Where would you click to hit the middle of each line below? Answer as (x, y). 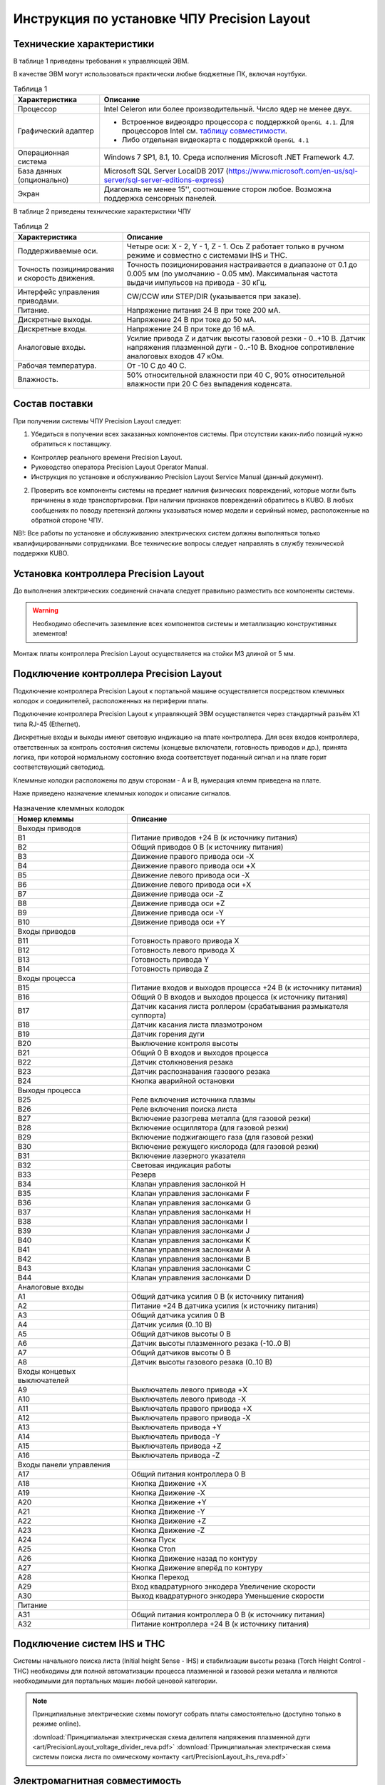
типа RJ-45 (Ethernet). (47, 724)
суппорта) (149, 1015)
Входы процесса (47, 978)
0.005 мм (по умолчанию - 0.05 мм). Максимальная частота (232, 273)
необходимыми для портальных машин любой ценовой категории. (115, 1681)
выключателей (43, 1380)
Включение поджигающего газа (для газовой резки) (222, 1137)
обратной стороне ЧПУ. (67, 521)
